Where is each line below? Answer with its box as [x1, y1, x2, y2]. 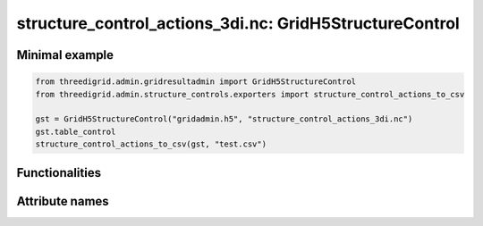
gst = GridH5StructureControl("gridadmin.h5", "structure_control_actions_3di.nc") [35, 114, 413, 124]
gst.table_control [35, 126, 116, 137]
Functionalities [16, 165, 102, 180]
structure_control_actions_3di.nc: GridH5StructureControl [16, 13, 460, 33]
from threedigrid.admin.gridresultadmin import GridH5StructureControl [35, 77, 357, 87]
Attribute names [16, 193, 109, 209]
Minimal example [16, 47, 114, 63]
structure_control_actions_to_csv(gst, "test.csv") [35, 139, 267, 149]
